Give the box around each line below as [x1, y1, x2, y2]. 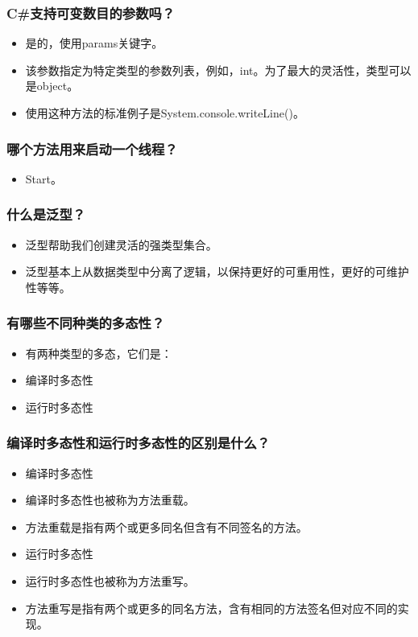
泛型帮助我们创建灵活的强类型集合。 [25, 236, 217, 253]
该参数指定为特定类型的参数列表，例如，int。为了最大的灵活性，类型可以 [25, 61, 412, 78]
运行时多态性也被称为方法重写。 [25, 573, 195, 589]
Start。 [25, 170, 62, 187]
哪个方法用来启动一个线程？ [6, 138, 178, 158]
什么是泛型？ [6, 204, 86, 224]
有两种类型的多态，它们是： [25, 344, 172, 361]
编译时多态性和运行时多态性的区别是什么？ [6, 433, 271, 453]
